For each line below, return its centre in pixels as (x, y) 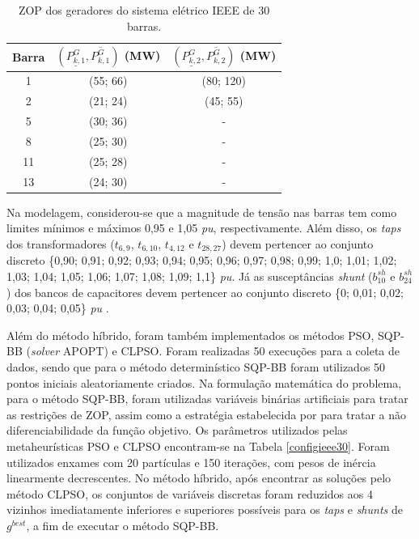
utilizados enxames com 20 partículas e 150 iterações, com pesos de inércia (191, 462)
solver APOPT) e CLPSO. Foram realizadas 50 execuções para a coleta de (215, 351)
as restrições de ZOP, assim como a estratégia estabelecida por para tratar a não (207, 414)
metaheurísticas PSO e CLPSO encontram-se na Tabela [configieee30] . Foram (198, 446)
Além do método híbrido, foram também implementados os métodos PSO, (190, 335)
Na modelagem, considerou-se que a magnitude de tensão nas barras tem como (202, 212)
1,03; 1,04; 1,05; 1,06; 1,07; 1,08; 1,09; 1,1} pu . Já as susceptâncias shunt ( (190, 276)
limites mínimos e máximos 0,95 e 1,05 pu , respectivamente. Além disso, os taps (204, 228)
